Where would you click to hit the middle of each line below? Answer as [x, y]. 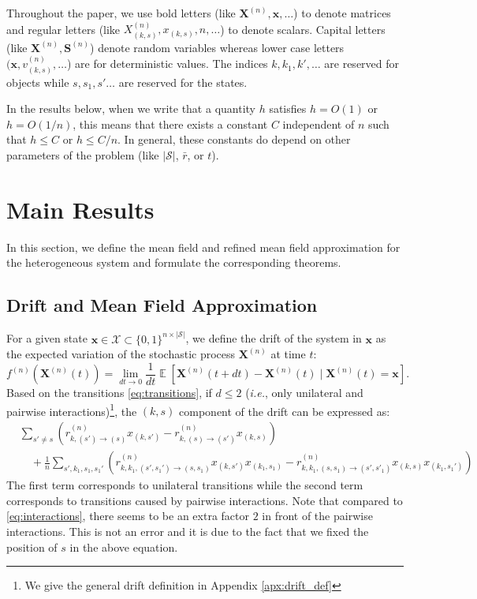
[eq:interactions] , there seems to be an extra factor [128, 516]
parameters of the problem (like [83, 155]
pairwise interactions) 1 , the [72, 410]
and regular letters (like [63, 29]
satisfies [288, 109]
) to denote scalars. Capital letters [303, 29]
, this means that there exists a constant [170, 124]
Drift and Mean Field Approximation [162, 305]
